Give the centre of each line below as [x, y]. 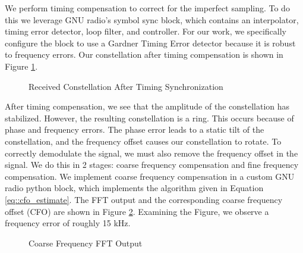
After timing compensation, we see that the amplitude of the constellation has [147, 106]
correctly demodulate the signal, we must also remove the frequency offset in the [151, 153]
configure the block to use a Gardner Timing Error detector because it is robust [150, 43]
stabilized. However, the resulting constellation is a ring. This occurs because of [149, 118]
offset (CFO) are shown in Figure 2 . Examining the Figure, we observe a [137, 211]
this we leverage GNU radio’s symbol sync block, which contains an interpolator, [152, 19]
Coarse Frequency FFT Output [86, 243]
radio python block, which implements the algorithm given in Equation [134, 188]
